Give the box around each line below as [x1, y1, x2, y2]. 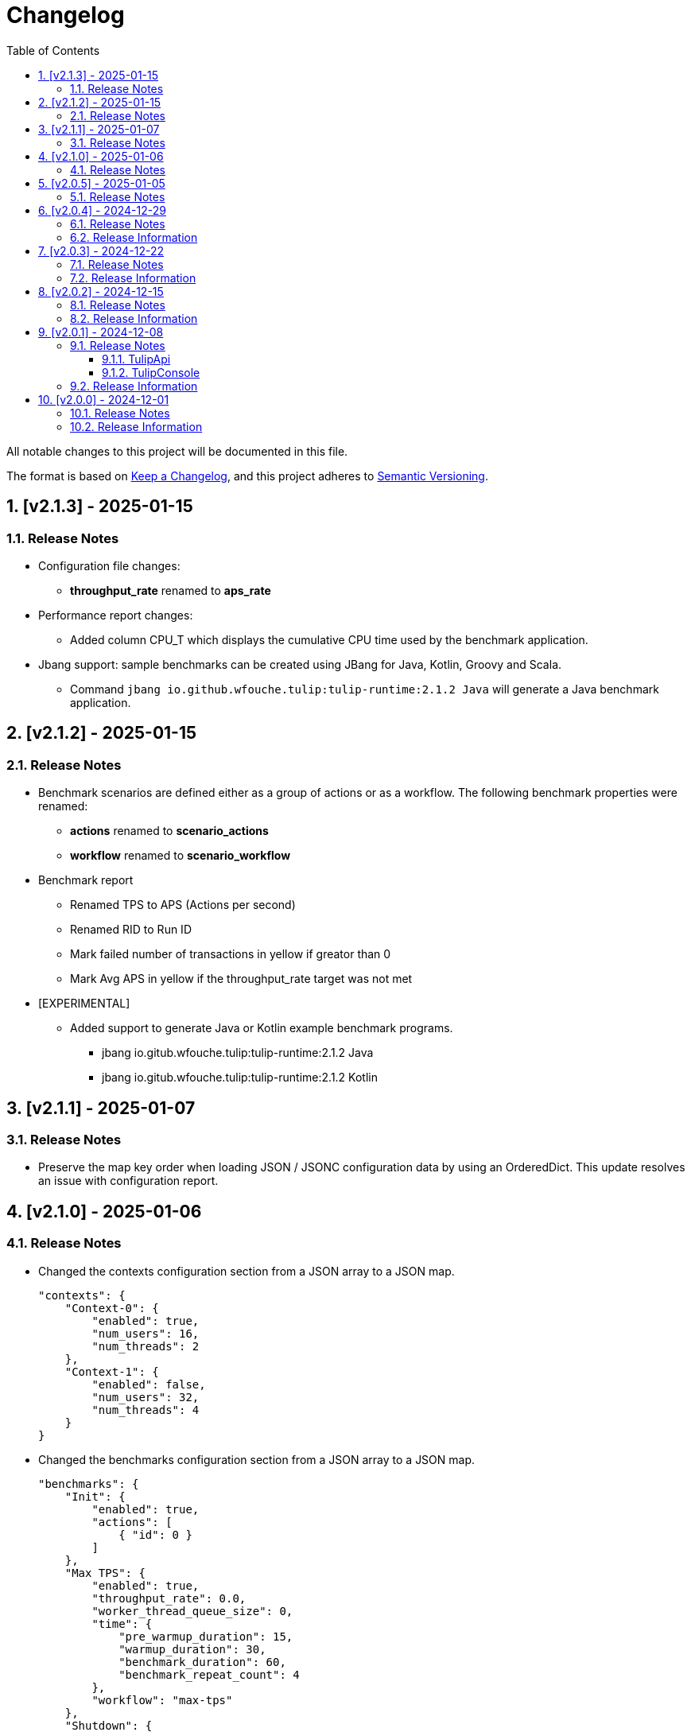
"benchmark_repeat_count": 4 [118, 1668, 300, 1681]
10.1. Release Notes [70, 406, 170, 420]
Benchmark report [38, 873, 134, 887]
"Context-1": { [64, 1365, 159, 1378]
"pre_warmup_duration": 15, [118, 1629, 293, 1643]
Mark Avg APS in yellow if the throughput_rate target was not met [70, 972, 413, 986]
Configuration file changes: [38, 558, 181, 573]
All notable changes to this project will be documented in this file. [6, 444, 348, 458]
